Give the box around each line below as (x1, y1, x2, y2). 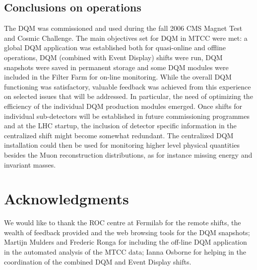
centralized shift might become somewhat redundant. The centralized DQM (4, 130, 234, 140)
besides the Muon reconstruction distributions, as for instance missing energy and (4, 149, 253, 160)
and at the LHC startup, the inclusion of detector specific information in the (4, 120, 237, 131)
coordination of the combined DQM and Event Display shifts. (4, 256, 192, 267)
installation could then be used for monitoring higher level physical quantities (4, 140, 240, 150)
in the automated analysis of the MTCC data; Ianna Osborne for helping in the (4, 247, 247, 257)
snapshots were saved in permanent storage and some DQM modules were (4, 62, 229, 72)
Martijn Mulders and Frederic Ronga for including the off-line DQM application (4, 237, 247, 247)
